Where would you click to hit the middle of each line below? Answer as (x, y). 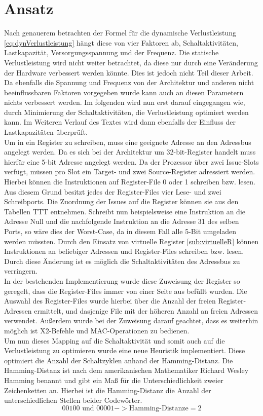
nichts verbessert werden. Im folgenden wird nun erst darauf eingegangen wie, (125, 102)
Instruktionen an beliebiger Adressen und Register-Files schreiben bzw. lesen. (124, 251)
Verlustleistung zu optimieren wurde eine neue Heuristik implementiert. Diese (125, 350)
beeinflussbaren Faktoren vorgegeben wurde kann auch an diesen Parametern (124, 92)
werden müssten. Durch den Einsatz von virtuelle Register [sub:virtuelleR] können (131, 241)
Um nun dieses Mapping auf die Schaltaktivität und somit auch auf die (115, 340)
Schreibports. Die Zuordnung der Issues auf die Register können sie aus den (121, 201)
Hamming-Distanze (159, 408)
